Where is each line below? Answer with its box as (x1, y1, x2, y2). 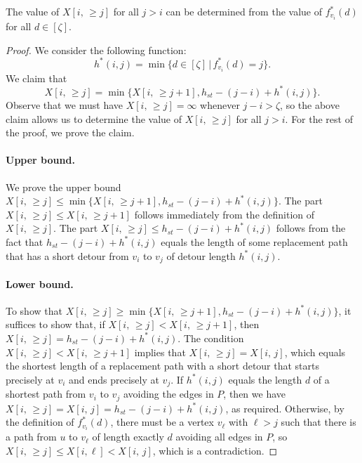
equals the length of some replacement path (161, 234, 348, 249)
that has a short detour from (6, 248, 129, 263)
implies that (134, 344, 186, 359)
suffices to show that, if (6, 317, 105, 332)
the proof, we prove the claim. (6, 125, 135, 140)
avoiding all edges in (175, 429, 263, 444)
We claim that (6, 70, 67, 85)
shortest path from (6, 386, 86, 401)
